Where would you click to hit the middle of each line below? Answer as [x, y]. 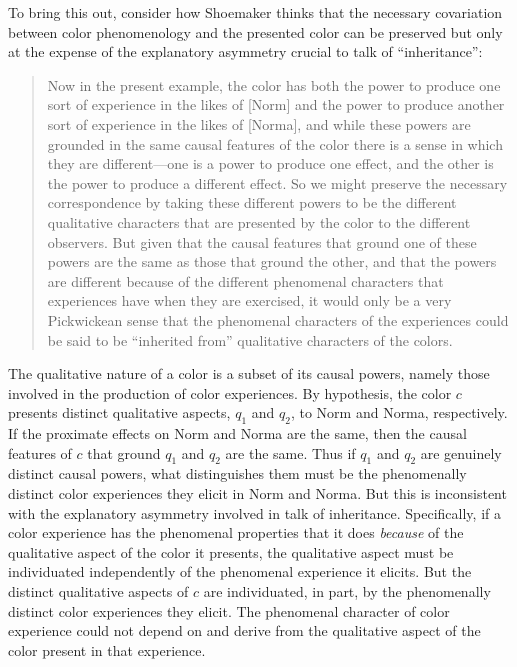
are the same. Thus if [290, 452]
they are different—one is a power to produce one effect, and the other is [270, 163]
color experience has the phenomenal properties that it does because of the [236, 532]
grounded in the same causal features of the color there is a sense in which [275, 143]
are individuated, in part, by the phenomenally [347, 591]
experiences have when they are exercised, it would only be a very [249, 300]
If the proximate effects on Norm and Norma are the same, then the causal [237, 433]
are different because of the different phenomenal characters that [245, 280]
